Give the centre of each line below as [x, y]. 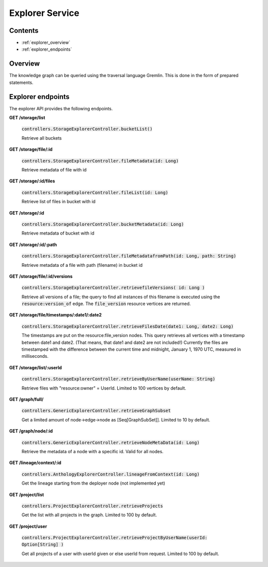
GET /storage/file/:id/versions [41, 276]
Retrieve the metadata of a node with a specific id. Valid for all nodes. [93, 451]
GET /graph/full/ [26, 399]
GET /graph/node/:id [31, 431]
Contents [24, 31]
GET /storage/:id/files [32, 181]
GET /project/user [28, 526]
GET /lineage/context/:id [35, 463]
